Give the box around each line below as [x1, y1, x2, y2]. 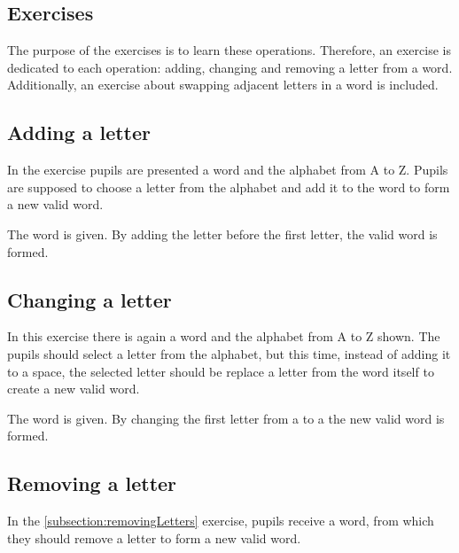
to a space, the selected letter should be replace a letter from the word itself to [7, 362, 434, 380]
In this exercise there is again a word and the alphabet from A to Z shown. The [7, 327, 440, 346]
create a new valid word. [7, 379, 140, 398]
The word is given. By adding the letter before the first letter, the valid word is [7, 224, 438, 243]
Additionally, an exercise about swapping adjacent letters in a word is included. [7, 75, 439, 94]
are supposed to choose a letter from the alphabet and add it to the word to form [7, 177, 450, 196]
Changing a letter [7, 285, 172, 313]
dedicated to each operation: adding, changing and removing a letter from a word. [7, 58, 453, 76]
